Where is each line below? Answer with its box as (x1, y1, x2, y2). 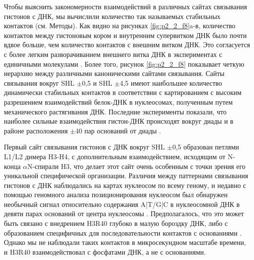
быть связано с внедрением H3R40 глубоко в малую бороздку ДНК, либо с (4, 218, 228, 228)
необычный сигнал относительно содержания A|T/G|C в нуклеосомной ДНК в (4, 199, 240, 209)
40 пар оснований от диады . (75, 125, 161, 135)
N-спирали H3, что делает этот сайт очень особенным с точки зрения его (27, 161, 246, 171)
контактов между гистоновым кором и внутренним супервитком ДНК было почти (4, 30, 247, 40)
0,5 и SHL (82, 77, 112, 88)
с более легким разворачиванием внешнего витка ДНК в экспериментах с (4, 49, 222, 59)
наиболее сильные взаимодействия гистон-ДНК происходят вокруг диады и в (4, 116, 233, 126)
